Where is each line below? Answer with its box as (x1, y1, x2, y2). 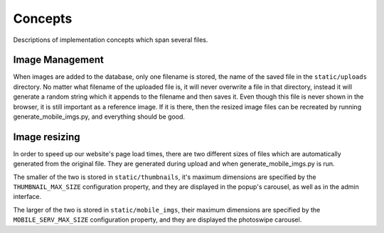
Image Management (13, 54, 105, 66)
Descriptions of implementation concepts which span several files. (13, 36, 208, 44)
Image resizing (13, 131, 81, 143)
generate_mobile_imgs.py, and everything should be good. (13, 112, 185, 121)
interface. (13, 193, 42, 201)
